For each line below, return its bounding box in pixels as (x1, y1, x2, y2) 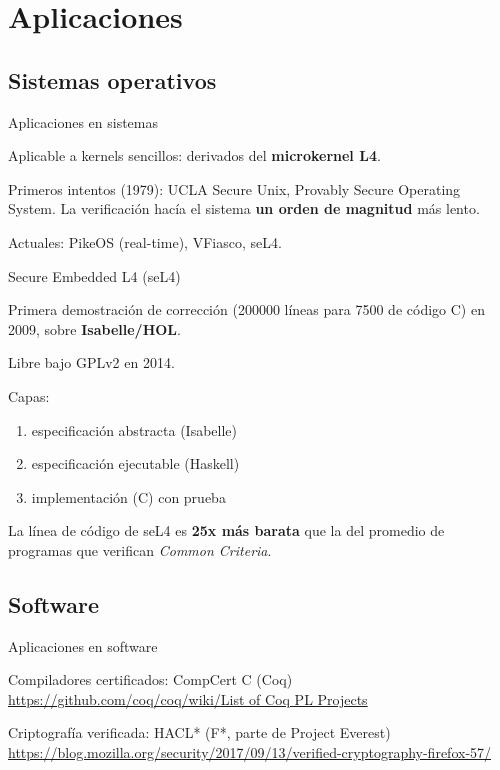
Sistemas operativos (8, 64, 217, 95)
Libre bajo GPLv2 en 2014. (8, 352, 175, 373)
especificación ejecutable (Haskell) (31, 453, 240, 474)
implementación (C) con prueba (31, 486, 226, 507)
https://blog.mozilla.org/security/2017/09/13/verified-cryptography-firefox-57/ (8, 742, 492, 763)
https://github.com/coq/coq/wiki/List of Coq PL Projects (8, 688, 368, 709)
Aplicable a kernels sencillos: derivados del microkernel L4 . (8, 145, 381, 166)
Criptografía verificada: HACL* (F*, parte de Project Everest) (8, 722, 391, 743)
